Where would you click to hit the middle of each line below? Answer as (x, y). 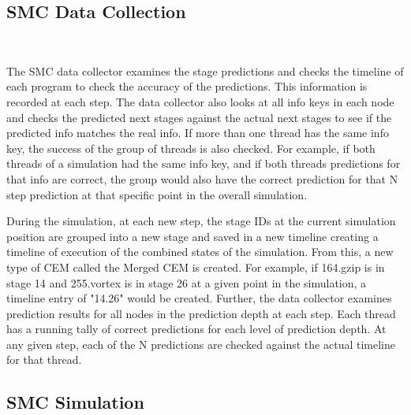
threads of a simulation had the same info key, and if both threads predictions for (204, 163)
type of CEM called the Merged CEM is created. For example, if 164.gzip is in (196, 267)
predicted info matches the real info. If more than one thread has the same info (198, 133)
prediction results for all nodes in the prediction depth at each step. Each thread (201, 313)
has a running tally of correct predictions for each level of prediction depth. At (196, 329)
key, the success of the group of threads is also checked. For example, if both (191, 148)
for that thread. (44, 359)
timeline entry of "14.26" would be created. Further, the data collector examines (199, 298)
